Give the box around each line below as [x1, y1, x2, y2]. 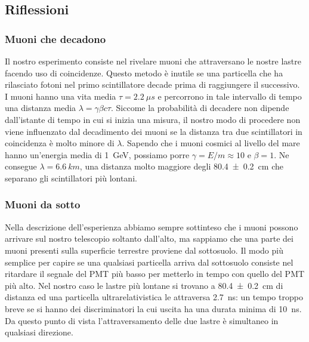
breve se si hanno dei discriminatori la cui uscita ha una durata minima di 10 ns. [5, 302, 302, 315]
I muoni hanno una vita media [5, 90, 116, 102]
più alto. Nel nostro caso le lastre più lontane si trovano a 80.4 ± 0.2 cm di [5, 279, 283, 291]
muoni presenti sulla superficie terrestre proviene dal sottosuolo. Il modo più [5, 244, 283, 256]
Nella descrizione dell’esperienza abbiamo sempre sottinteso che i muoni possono [5, 220, 298, 233]
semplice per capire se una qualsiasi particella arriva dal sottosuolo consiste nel [5, 255, 293, 268]
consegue [5, 160, 37, 172]
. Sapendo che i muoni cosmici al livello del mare [122, 137, 300, 149]
